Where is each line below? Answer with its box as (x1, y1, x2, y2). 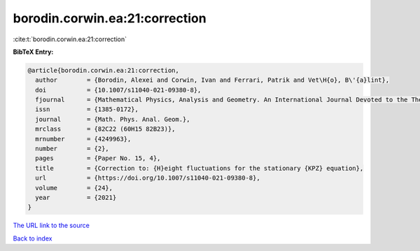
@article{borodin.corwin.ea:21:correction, (27, 66, 180, 74)
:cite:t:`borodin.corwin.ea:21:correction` (13, 35, 127, 43)
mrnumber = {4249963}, (35, 135, 132, 143)
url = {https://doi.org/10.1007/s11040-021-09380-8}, (35, 174, 260, 182)
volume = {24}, (35, 184, 113, 192)
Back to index (13, 234, 52, 243)
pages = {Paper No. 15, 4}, (35, 155, 161, 162)
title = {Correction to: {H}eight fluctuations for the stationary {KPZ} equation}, (35, 164, 364, 172)
